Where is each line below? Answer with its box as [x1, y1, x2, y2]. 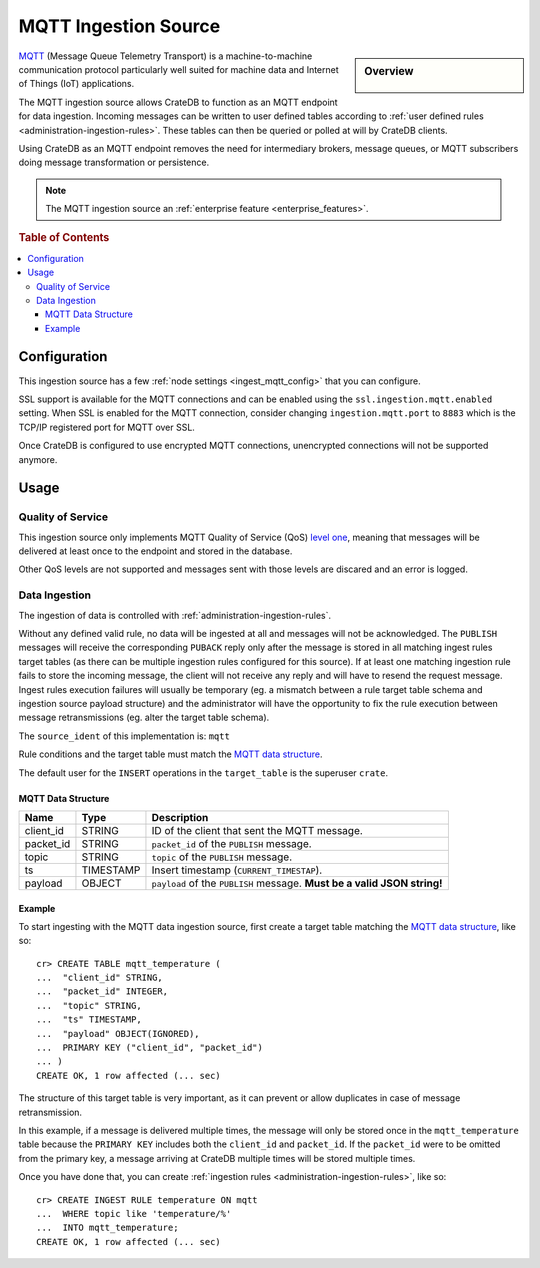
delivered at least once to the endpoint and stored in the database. [18, 545, 293, 557]
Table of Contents [18, 231, 110, 245]
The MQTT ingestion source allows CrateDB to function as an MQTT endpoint [18, 96, 339, 108]
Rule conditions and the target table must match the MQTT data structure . [18, 748, 323, 760]
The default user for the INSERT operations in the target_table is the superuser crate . [18, 766, 389, 779]
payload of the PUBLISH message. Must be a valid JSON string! [151, 876, 444, 890]
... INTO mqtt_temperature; [36, 1222, 179, 1234]
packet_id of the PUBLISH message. [151, 836, 312, 850]
